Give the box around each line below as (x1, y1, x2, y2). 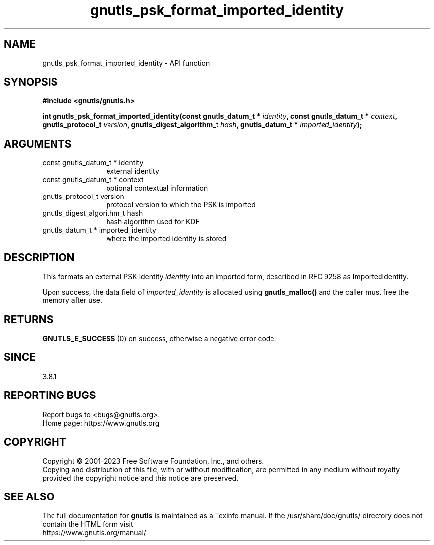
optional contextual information (106, 184, 208, 193)
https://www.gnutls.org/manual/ (42, 528, 146, 537)
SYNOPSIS (4, 76, 58, 89)
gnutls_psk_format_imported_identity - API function (42, 58, 210, 67)
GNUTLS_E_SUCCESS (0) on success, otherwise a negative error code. (42, 334, 276, 343)
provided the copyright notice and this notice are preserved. (42, 473, 239, 482)
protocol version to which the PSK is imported (106, 200, 256, 209)
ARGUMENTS (4, 137, 72, 150)
